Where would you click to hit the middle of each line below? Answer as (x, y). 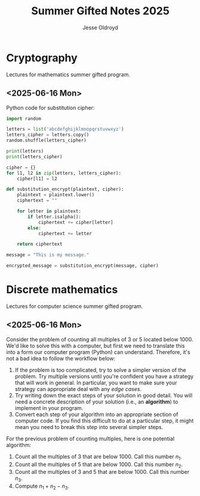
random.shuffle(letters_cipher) (46, 141)
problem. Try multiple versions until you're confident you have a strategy (104, 376)
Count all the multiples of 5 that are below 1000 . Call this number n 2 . (99, 465)
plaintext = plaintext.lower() (56, 195)
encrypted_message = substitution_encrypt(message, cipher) (83, 266)
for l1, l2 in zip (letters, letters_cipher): (64, 173)
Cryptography (42, 58)
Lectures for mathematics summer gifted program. (68, 74)
